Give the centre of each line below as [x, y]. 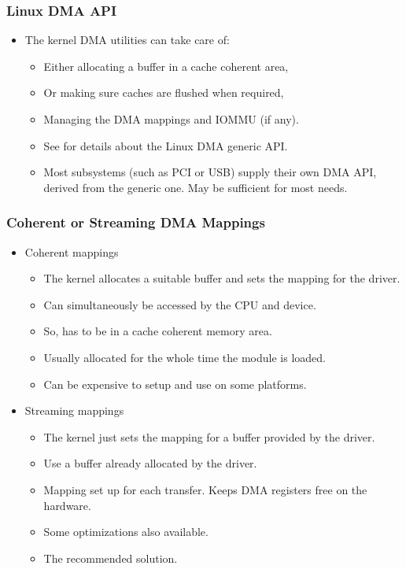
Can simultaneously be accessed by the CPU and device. [180, 304]
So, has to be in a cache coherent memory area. [158, 331]
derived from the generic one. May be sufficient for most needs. [196, 187]
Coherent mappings [72, 251]
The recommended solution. [111, 558]
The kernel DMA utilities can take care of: [127, 40]
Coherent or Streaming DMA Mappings [136, 222]
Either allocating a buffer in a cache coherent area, [166, 66]
